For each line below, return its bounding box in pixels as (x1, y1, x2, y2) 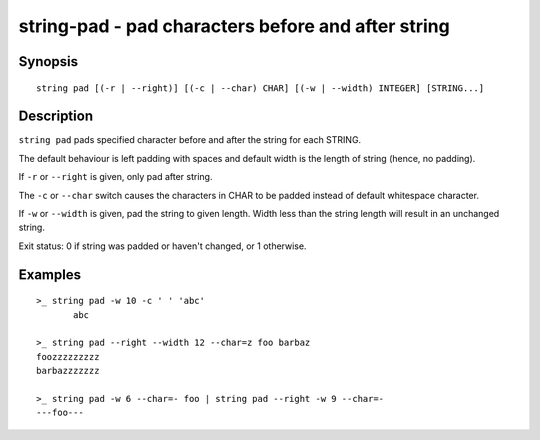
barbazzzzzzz (36, 365, 100, 377)
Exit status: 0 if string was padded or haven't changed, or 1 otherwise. (18, 240, 307, 252)
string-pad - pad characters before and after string (18, 15, 450, 37)
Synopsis (18, 53, 79, 70)
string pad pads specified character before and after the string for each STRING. (18, 134, 362, 146)
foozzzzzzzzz (36, 351, 100, 362)
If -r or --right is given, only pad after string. (18, 171, 213, 183)
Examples (18, 266, 82, 283)
